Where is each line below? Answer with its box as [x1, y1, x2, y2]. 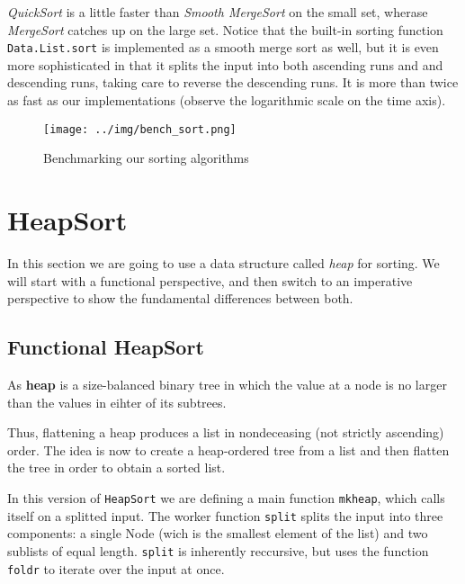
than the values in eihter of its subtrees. [7, 392, 227, 411]
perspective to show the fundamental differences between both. [7, 289, 353, 308]
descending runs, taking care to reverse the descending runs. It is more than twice [7, 73, 459, 92]
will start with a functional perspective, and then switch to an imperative [7, 271, 413, 290]
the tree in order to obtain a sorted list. [7, 458, 226, 477]
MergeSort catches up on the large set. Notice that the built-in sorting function [7, 20, 443, 39]
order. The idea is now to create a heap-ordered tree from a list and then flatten [7, 440, 450, 459]
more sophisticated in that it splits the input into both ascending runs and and [7, 55, 443, 74]
